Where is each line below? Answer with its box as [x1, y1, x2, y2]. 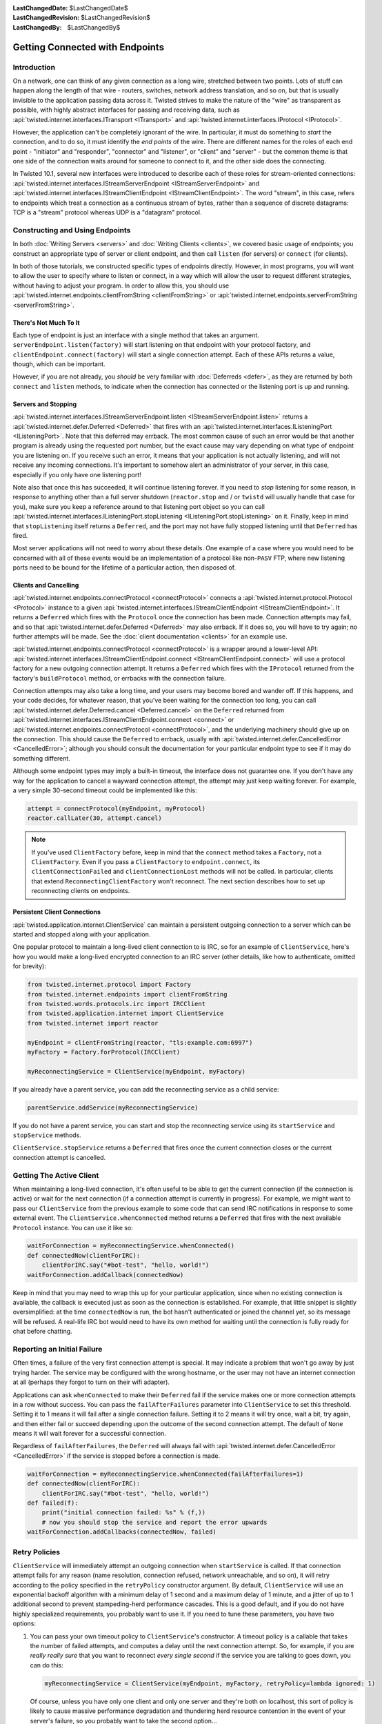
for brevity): [12, 962, 46, 970]
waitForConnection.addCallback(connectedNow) [27, 1271, 184, 1279]
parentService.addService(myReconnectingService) [27, 1103, 199, 1112]
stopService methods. [12, 1131, 82, 1139]
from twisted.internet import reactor [27, 1019, 159, 1027]
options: [12, 1619, 37, 1627]
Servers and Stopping [12, 400, 77, 408]
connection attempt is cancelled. [12, 1153, 106, 1161]
